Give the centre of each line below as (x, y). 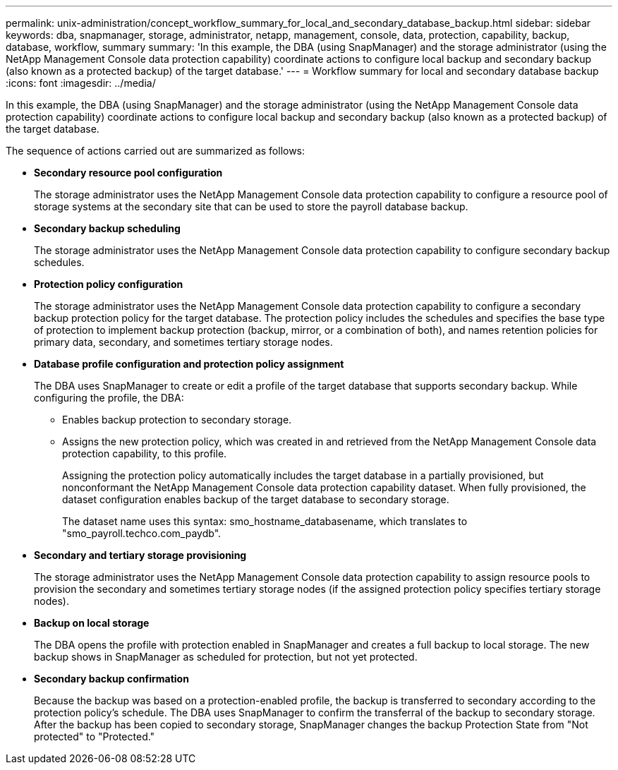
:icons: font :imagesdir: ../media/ (81, 83)
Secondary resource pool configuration (128, 173)
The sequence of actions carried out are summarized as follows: (156, 151)
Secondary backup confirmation (111, 679)
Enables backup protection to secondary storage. (177, 420)
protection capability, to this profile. (145, 453)
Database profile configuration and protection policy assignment (189, 364)
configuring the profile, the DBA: (109, 398)
